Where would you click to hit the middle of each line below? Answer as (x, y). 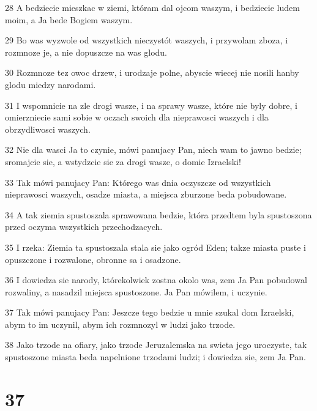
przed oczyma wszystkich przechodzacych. (84, 227)
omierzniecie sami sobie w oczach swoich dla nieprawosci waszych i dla (137, 117)
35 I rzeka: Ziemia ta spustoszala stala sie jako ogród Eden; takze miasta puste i (155, 247)
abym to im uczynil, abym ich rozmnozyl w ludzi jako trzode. (120, 324)
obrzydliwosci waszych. (48, 129)
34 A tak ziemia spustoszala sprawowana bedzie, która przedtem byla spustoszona (158, 214)
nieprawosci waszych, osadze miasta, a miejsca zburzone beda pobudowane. (146, 194)
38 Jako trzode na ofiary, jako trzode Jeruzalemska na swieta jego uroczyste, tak (156, 345)
